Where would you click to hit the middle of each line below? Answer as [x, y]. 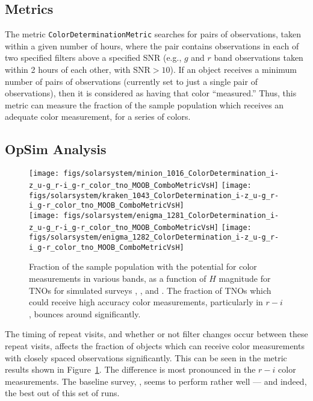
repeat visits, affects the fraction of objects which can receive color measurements [155, 346]
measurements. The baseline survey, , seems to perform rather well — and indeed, [156, 381]
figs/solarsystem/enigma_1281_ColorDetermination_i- [171, 215]
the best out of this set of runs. [62, 393]
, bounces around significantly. [85, 313]
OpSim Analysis [56, 149]
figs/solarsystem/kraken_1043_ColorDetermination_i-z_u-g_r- [154, 195]
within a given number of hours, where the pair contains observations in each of [152, 45]
